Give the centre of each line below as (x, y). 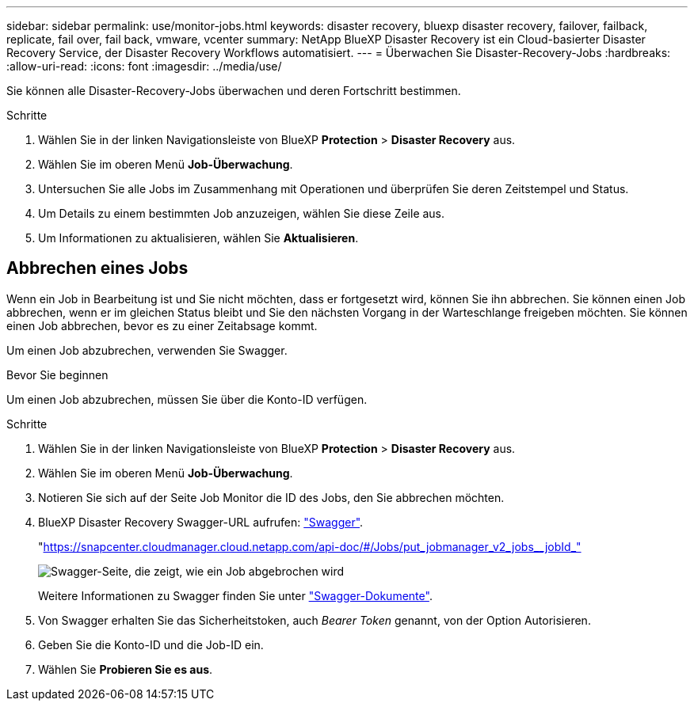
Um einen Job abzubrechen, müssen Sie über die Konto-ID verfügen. (187, 399)
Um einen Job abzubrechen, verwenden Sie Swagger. (147, 350)
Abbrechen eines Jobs (97, 268)
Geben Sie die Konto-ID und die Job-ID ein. (151, 644)
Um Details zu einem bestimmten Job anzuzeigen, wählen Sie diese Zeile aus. (242, 213)
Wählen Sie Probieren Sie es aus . (126, 669)
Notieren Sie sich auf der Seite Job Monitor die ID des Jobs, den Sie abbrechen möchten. (271, 497)
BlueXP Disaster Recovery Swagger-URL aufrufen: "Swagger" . (201, 522)
